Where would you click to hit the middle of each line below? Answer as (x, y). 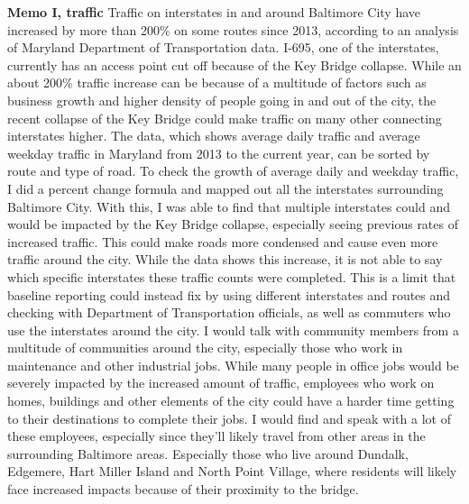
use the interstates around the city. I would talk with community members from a (233, 330)
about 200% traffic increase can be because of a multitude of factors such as (217, 82)
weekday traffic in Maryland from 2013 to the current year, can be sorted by (219, 153)
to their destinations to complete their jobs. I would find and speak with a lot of (229, 418)
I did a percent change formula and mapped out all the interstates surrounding (225, 188)
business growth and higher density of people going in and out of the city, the (222, 100)
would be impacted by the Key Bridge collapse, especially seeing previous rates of (233, 224)
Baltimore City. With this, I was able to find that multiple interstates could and (229, 206)
